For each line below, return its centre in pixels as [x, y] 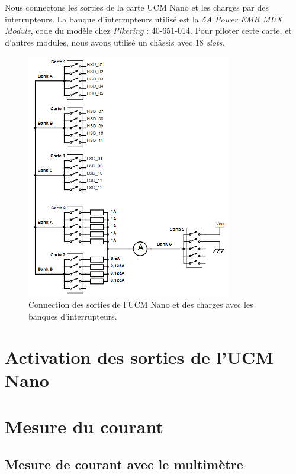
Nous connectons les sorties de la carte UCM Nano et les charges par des [137, 7]
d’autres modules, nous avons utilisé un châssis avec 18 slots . [115, 42]
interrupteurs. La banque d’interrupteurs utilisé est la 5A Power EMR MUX [144, 19]
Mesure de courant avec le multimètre [124, 464]
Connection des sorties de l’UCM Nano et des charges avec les [141, 304]
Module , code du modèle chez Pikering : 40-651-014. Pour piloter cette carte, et [148, 30]
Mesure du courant [84, 426]
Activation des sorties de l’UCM [139, 357]
